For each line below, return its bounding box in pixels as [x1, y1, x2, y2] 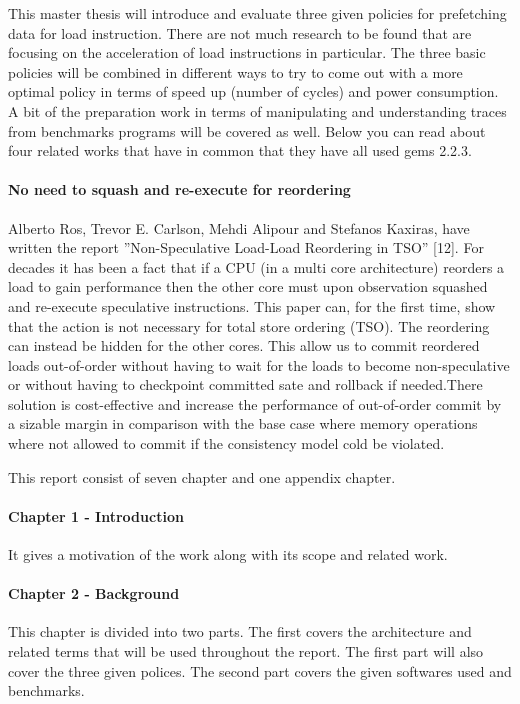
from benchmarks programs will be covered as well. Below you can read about [8, 120, 486, 141]
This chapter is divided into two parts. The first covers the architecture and [8, 621, 472, 642]
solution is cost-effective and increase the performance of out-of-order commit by [8, 393, 502, 414]
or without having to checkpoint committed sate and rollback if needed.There [8, 374, 483, 395]
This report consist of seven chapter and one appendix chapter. [8, 466, 396, 487]
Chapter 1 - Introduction [8, 505, 184, 526]
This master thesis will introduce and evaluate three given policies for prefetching [8, 3, 507, 23]
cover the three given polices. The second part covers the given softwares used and [8, 660, 512, 681]
